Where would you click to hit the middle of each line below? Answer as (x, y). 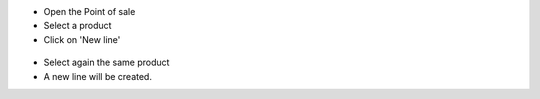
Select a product (77, 26)
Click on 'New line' (82, 39)
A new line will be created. (97, 76)
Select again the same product (106, 62)
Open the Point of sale (89, 11)
